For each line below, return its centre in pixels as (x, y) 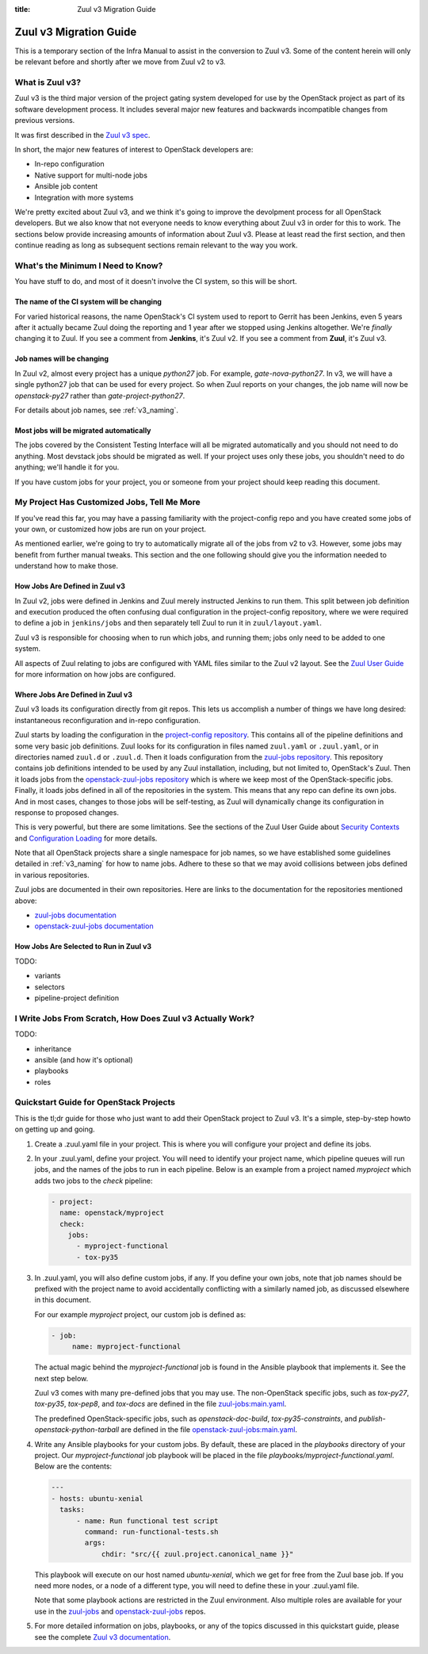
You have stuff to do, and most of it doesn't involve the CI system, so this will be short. (156, 281)
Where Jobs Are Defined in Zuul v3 (74, 695)
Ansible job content (66, 186)
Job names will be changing (62, 359)
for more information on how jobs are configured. (95, 674)
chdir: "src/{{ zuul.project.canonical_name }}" (197, 1554)
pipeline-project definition (77, 997)
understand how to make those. (67, 566)
